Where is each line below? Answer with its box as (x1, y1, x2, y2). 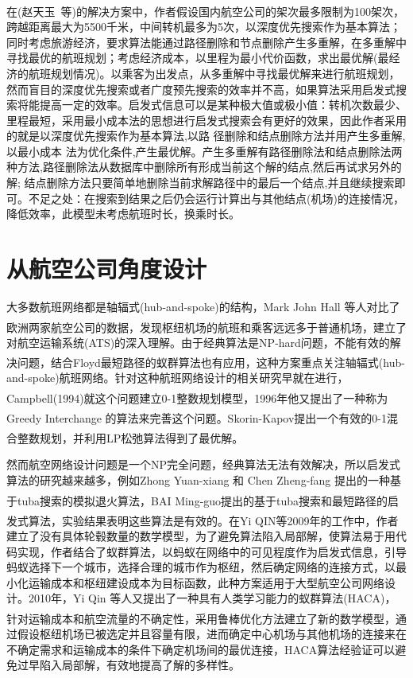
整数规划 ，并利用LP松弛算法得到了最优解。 (17, 429, 244, 446)
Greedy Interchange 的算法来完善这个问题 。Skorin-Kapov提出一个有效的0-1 (6, 409, 387, 426)
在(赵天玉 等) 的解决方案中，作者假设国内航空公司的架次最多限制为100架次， (6, 2, 404, 19)
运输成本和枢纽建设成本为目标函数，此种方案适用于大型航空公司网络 (28, 574, 384, 590)
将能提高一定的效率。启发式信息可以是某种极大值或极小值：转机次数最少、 (17, 96, 407, 113)
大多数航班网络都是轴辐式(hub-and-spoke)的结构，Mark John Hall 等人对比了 (6, 298, 400, 314)
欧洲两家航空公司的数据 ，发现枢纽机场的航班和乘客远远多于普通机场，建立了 (6, 318, 407, 335)
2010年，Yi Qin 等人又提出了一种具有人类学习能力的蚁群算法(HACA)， (28, 590, 396, 606)
